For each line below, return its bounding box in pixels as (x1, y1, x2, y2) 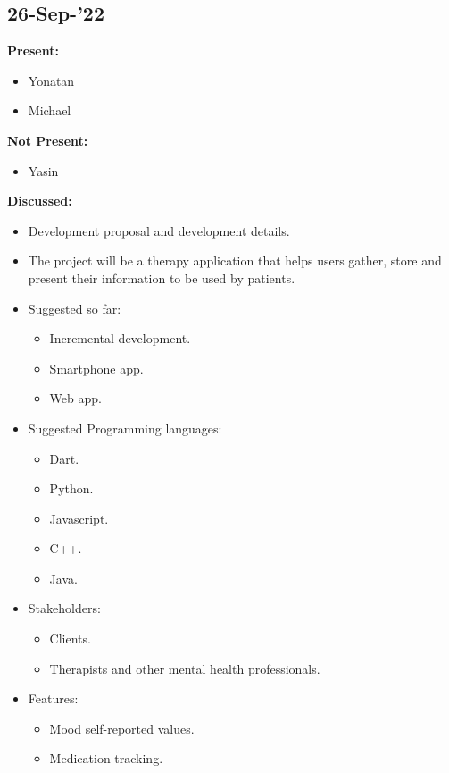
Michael (28, 101, 71, 120)
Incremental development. (49, 329, 191, 348)
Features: (28, 689, 79, 708)
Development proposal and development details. (28, 221, 290, 239)
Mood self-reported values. (49, 718, 195, 737)
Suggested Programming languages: (28, 418, 222, 437)
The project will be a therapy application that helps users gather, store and (28, 251, 442, 270)
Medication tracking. (49, 749, 163, 768)
